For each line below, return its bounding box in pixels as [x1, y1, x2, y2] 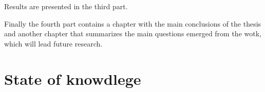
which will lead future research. [4, 38, 103, 49]
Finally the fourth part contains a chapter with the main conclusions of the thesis [4, 18, 261, 29]
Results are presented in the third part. [4, 1, 128, 11]
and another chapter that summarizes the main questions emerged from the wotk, [4, 28, 261, 39]
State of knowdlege [4, 68, 141, 89]
